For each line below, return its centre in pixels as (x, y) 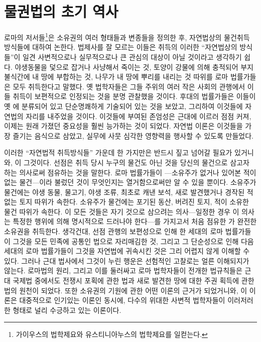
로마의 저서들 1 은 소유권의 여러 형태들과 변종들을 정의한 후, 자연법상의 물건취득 (127, 36)
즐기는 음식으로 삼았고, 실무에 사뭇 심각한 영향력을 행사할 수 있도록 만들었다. (133, 135)
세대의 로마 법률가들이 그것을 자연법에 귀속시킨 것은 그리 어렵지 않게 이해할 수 (127, 251)
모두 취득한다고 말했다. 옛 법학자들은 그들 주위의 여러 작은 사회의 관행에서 (129, 86)
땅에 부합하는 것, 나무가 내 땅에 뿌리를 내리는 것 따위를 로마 (135, 77)
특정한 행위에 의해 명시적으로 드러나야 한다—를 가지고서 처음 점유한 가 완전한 (135, 221)
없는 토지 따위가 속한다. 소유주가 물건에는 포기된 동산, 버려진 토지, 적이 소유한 (126, 202)
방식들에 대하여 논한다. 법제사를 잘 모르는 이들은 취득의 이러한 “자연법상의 (121, 47)
